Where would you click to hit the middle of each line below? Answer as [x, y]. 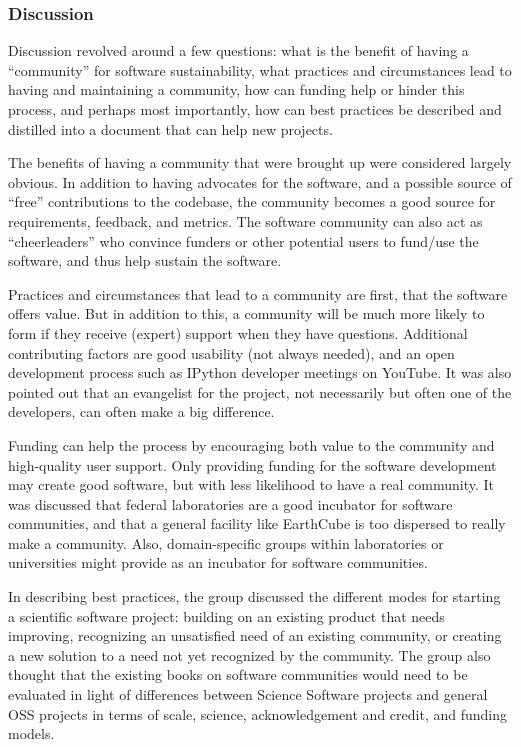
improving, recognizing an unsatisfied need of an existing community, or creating [255, 635]
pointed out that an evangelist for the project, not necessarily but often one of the [260, 391]
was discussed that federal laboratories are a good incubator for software [230, 503]
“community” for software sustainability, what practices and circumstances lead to [260, 69]
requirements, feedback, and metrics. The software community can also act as [245, 220]
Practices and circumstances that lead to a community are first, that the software [258, 293]
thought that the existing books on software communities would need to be [238, 674]
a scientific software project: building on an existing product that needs [226, 615]
